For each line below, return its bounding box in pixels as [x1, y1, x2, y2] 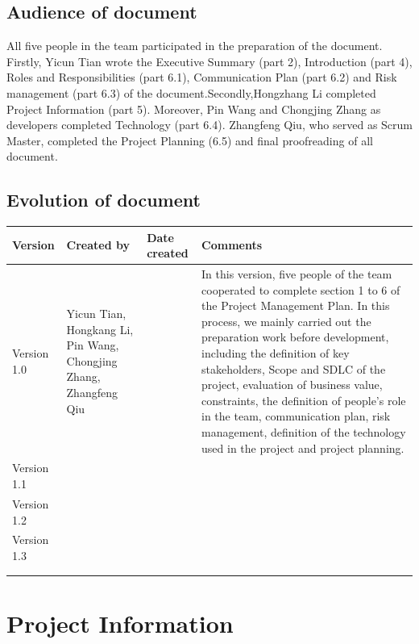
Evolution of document [6, 187, 201, 212]
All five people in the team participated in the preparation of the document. [6, 37, 383, 54]
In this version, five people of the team [201, 266, 392, 282]
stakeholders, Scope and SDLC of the [201, 360, 386, 377]
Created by [66, 236, 130, 253]
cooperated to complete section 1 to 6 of [201, 281, 400, 298]
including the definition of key [201, 345, 350, 362]
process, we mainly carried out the [201, 312, 371, 329]
